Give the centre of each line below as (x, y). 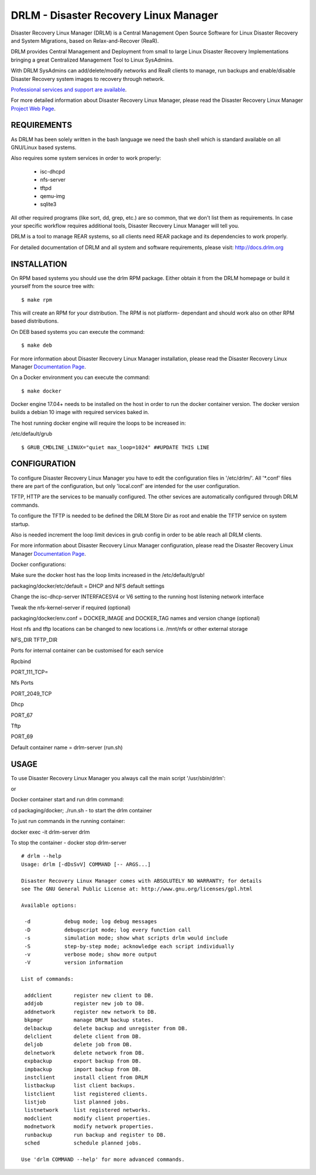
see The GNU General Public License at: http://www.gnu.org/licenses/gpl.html (137, 889)
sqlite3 (48, 204)
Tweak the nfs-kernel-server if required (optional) (71, 607)
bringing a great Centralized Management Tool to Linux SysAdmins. (92, 60)
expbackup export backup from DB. (83, 1061)
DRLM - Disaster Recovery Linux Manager (115, 15)
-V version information (74, 963)
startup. (20, 524)
